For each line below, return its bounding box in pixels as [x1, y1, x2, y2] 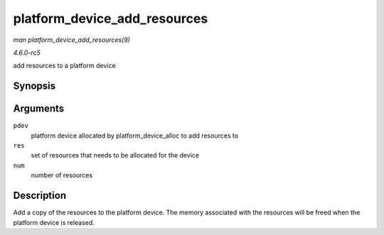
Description [13, 190, 67, 202]
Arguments [13, 103, 65, 115]
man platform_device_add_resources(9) [13, 35, 131, 44]
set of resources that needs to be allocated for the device [31, 151, 199, 160]
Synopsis [13, 80, 56, 92]
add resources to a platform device [13, 61, 117, 70]
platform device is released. [13, 218, 95, 226]
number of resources [31, 171, 93, 180]
